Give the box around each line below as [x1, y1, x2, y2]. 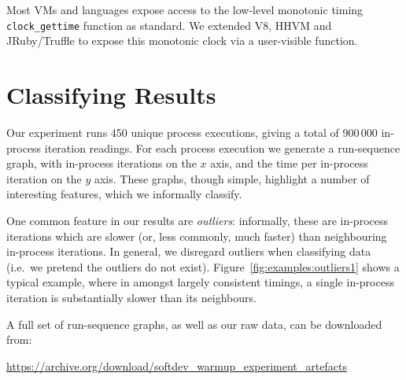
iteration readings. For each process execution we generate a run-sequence [44, 139, 400, 156]
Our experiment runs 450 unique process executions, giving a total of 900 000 [6, 124, 378, 140]
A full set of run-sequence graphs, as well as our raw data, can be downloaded [6, 315, 382, 332]
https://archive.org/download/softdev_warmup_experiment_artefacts [6, 357, 347, 374]
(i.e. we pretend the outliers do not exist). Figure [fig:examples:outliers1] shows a [6, 258, 400, 275]
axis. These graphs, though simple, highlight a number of [94, 170, 370, 186]
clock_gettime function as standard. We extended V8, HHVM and [6, 17, 332, 33]
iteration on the [6, 170, 82, 186]
